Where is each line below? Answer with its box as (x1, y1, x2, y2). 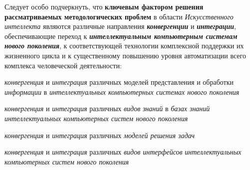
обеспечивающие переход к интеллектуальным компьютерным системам (4, 30, 238, 41)
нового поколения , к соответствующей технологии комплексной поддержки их (4, 40, 244, 51)
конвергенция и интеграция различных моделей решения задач (4, 130, 195, 140)
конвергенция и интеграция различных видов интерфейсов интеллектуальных (4, 147, 242, 157)
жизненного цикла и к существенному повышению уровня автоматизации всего (4, 50, 246, 60)
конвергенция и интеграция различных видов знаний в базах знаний (4, 103, 210, 114)
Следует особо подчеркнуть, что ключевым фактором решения (4, 1, 204, 11)
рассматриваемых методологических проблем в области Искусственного (4, 11, 234, 21)
